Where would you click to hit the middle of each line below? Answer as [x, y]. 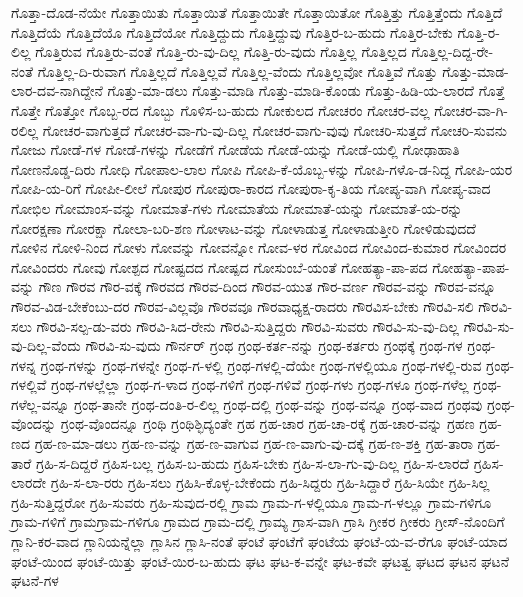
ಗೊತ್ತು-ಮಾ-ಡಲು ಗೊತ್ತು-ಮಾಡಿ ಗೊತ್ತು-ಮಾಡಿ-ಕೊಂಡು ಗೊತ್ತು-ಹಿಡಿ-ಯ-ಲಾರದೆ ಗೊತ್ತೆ [306, 90]
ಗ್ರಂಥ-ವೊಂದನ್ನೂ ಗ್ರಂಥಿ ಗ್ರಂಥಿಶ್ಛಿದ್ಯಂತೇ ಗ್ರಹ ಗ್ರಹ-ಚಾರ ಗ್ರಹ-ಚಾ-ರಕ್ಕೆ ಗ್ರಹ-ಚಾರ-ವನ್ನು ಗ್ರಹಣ [267, 423]
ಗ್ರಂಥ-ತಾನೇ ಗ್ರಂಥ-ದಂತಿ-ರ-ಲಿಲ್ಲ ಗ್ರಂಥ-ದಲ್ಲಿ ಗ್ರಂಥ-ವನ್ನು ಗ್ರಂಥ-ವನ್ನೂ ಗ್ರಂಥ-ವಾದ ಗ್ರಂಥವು [278, 403]
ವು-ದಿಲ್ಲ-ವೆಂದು [46, 345]
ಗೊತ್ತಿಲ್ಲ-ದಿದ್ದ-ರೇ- [452, 51]
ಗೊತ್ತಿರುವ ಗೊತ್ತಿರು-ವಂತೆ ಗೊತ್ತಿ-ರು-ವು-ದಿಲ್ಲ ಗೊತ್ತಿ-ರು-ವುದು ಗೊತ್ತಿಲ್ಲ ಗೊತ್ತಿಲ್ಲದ [221, 51]
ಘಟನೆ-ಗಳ [35, 580]
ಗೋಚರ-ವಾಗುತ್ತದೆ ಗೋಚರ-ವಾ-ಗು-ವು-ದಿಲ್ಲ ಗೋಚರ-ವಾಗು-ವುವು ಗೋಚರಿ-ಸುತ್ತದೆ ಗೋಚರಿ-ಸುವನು [274, 129]
